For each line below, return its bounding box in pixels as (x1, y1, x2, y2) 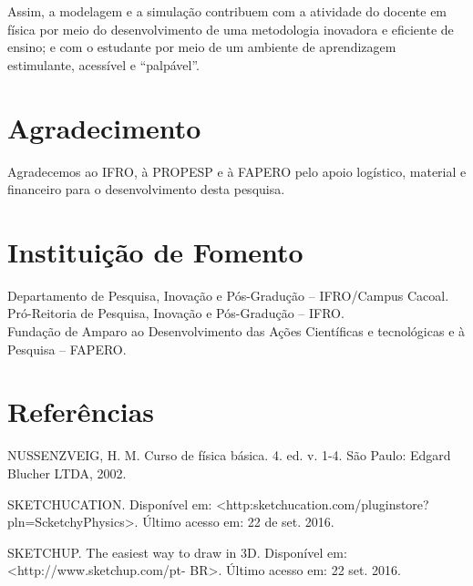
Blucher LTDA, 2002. (7, 463, 127, 482)
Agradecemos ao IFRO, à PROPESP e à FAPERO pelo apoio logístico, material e (7, 161, 467, 180)
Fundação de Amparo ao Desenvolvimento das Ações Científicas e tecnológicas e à (7, 322, 466, 340)
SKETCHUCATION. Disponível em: (7, 494, 212, 513)
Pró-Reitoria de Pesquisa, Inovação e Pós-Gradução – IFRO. (7, 303, 344, 323)
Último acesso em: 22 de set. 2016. (142, 512, 334, 531)
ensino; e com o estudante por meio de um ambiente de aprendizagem (7, 37, 396, 57)
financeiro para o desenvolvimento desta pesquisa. (7, 180, 285, 199)
